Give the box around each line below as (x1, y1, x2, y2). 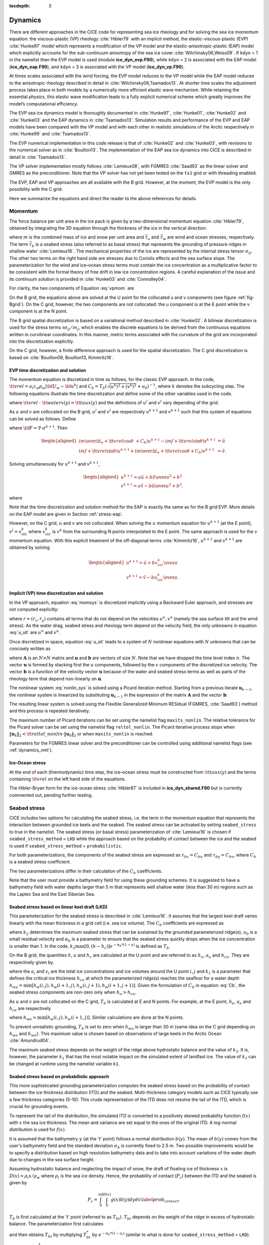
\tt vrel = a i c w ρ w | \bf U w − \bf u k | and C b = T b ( (9, 382, 107, 390)
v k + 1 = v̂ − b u (126, 574, 158, 580)
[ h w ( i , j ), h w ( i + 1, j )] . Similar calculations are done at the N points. (45, 1014, 184, 1022)
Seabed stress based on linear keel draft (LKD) (9, 904, 108, 910)
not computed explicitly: (9, 607, 59, 613)
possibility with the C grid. (9, 186, 63, 192)
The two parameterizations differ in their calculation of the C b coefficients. (9, 868, 163, 875)
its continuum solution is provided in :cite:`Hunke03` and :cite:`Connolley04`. (9, 276, 167, 282)
